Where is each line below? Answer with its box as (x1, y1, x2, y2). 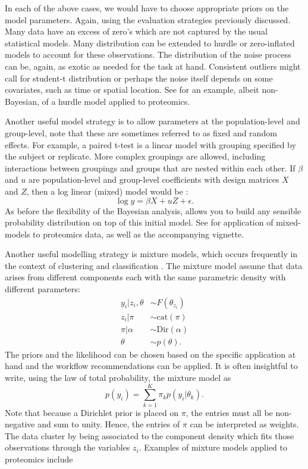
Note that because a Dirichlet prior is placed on (5, 406, 179, 418)
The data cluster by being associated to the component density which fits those (5, 429, 294, 442)
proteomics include (5, 453, 73, 465)
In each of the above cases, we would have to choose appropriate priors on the (5, 2, 289, 14)
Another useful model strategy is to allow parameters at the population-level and (5, 115, 300, 127)
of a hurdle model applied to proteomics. (42, 95, 190, 107)
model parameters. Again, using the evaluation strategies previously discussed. (5, 13, 291, 26)
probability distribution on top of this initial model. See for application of (5, 216, 274, 229)
